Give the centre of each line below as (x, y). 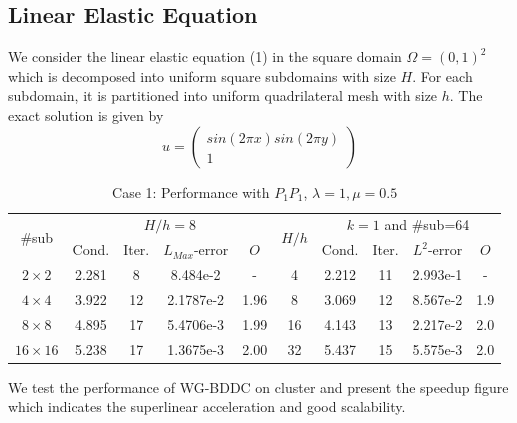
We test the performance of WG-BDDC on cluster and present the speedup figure (258, 386)
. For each (442, 75)
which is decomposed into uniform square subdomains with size (202, 75)
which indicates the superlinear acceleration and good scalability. (207, 406)
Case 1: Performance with (191, 191)
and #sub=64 (427, 224)
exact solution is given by (86, 114)
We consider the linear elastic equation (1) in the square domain (205, 56)
